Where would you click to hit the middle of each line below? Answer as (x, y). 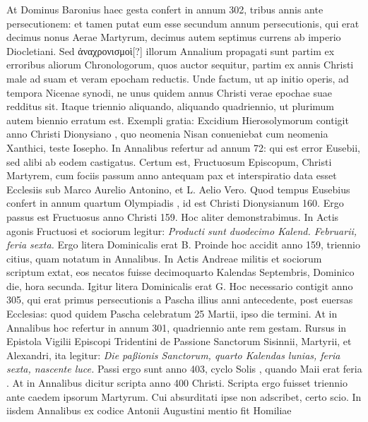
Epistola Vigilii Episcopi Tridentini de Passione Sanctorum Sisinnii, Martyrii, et (179, 341)
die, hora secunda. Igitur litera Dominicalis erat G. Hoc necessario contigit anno (180, 285)
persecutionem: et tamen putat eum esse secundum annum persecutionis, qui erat (183, 23)
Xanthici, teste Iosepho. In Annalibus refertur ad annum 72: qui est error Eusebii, (183, 147)
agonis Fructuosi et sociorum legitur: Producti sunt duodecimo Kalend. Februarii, (182, 230)
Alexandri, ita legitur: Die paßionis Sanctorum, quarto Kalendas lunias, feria (173, 355)
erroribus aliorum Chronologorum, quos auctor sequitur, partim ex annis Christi (180, 65)
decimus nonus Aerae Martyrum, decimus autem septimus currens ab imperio (174, 37)
